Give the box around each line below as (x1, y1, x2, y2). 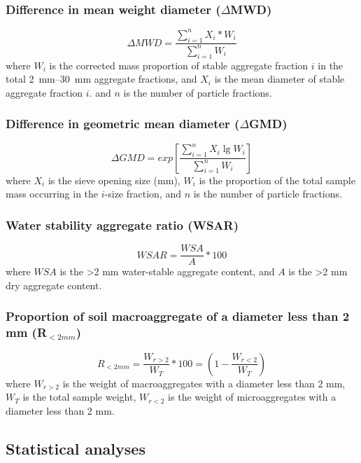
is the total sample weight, (22, 389, 136, 404)
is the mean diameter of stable (214, 71, 345, 86)
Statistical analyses (6, 437, 146, 459)
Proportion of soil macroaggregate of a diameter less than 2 (6, 307, 350, 325)
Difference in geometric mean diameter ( (6, 115, 240, 132)
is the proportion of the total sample (199, 172, 355, 187)
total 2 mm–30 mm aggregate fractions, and (6, 71, 197, 86)
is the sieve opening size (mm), (48, 172, 180, 187)
